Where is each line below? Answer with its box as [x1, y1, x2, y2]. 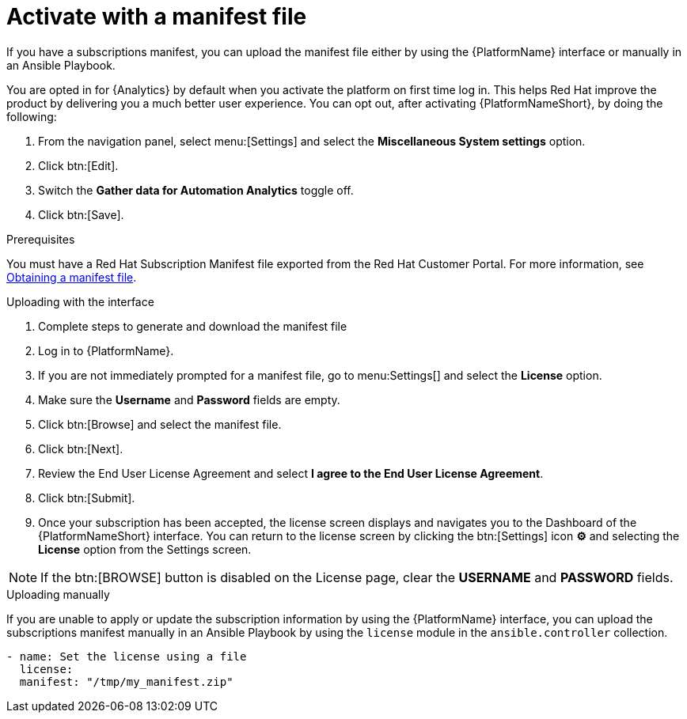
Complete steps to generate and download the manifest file [38, 319, 347, 333]
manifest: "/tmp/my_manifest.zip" [19, 675, 233, 688]
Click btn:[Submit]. [38, 490, 135, 505]
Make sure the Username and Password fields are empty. [38, 392, 340, 407]
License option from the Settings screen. [38, 542, 252, 556]
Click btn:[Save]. [38, 207, 124, 221]
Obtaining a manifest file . [6, 270, 137, 284]
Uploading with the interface [6, 294, 154, 308]
